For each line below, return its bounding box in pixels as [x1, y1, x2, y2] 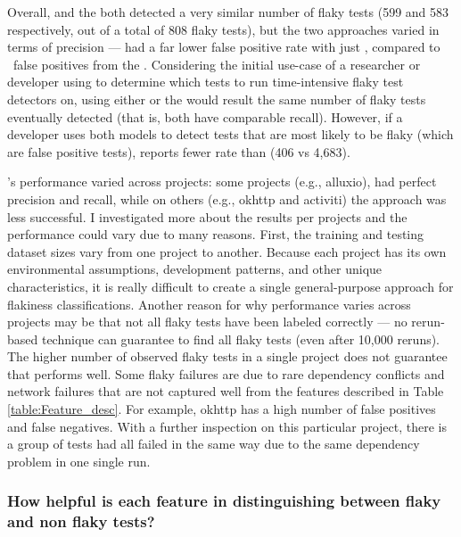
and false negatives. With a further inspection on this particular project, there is [7, 417, 447, 435]
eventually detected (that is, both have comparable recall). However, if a [7, 107, 403, 126]
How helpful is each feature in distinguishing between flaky [7, 490, 441, 512]
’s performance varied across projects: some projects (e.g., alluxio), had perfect [7, 172, 437, 191]
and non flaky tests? [7, 510, 155, 533]
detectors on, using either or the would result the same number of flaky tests [7, 89, 426, 108]
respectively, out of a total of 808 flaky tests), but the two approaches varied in [7, 20, 440, 38]
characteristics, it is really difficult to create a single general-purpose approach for [7, 277, 454, 295]
